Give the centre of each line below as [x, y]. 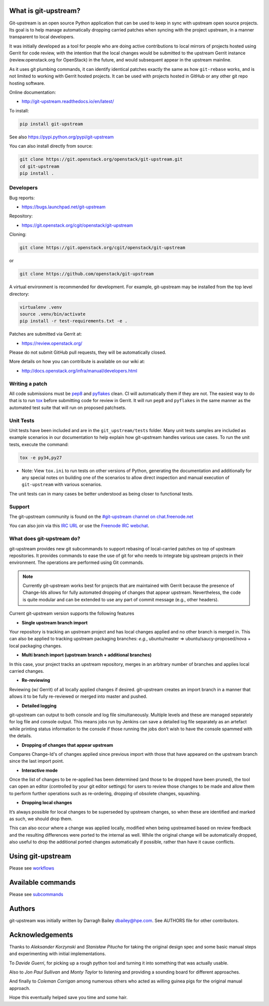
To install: [19, 110]
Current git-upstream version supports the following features [72, 613]
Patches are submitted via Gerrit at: [46, 334]
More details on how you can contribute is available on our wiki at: [77, 362]
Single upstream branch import [55, 622]
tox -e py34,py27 [41, 458]
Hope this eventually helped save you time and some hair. [68, 998]
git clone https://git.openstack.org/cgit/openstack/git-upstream [102, 248]
